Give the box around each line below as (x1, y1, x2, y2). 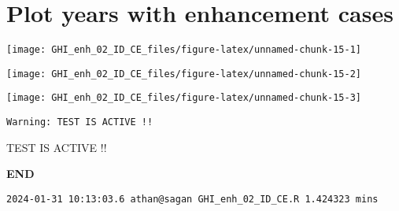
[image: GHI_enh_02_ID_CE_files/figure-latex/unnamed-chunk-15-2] (6, 68, 362, 80)
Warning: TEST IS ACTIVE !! (6, 117, 153, 128)
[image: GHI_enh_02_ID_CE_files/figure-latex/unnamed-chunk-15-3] (6, 92, 362, 104)
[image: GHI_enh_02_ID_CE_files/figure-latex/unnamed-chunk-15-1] (6, 44, 362, 56)
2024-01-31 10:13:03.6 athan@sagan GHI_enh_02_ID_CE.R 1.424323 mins (6, 193, 379, 205)
